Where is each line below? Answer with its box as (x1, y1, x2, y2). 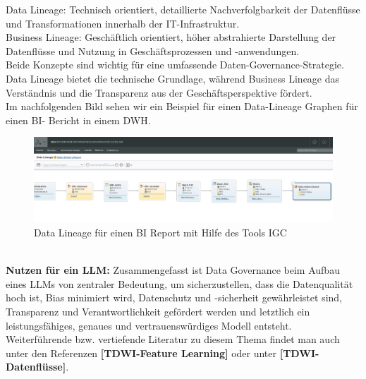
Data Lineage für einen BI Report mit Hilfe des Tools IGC (34, 224, 287, 239)
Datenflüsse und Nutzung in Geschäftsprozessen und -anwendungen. (6, 43, 300, 58)
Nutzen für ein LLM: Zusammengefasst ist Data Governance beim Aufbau (6, 263, 340, 277)
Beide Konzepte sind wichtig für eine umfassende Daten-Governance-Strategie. (6, 57, 344, 72)
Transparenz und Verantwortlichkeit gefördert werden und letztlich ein (6, 303, 310, 318)
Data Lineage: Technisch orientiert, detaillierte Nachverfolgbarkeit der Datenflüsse (6, 2, 360, 16)
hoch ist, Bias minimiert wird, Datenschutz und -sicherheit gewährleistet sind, (6, 290, 342, 305)
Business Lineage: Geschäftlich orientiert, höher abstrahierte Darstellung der (6, 30, 336, 44)
